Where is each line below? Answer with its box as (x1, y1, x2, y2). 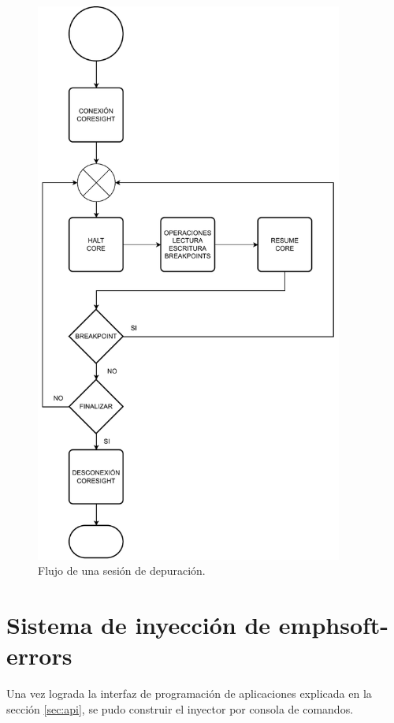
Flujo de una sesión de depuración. (38, 562, 206, 579)
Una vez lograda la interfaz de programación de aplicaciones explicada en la (6, 685, 372, 702)
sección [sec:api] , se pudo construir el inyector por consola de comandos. (6, 700, 354, 717)
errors (6, 639, 72, 672)
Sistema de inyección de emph (6, 608, 340, 640)
